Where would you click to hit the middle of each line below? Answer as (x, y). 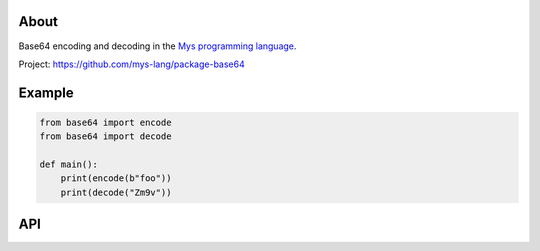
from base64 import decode (105, 136)
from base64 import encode (105, 122)
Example (46, 92)
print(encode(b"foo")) (116, 178)
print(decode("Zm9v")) (116, 192)
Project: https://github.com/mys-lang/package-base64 (131, 64)
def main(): (69, 164)
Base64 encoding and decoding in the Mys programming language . (157, 46)
